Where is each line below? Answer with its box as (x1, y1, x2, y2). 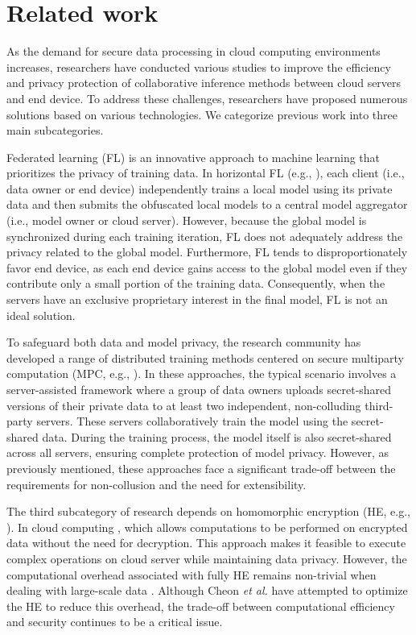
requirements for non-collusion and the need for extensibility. (6, 475, 307, 492)
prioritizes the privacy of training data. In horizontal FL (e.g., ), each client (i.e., (6, 164, 405, 181)
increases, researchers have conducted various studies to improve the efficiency (6, 58, 391, 75)
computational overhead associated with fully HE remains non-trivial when (6, 566, 377, 583)
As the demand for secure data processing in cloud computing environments (6, 43, 381, 60)
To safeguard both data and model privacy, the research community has (6, 334, 361, 351)
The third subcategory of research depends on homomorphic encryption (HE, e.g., (6, 503, 410, 520)
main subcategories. (6, 122, 104, 139)
